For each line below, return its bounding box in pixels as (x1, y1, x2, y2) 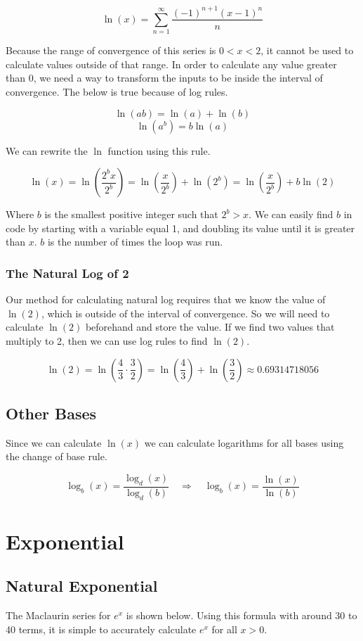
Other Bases (6, 402, 97, 424)
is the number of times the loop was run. (47, 234, 223, 249)
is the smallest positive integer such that (44, 207, 218, 222)
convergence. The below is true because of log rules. (6, 84, 228, 99)
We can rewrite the (6, 143, 88, 158)
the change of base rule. (6, 449, 107, 464)
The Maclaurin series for (6, 608, 111, 623)
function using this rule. (107, 143, 211, 158)
